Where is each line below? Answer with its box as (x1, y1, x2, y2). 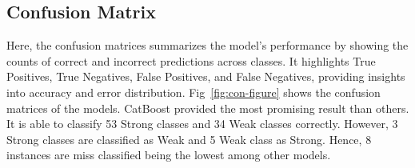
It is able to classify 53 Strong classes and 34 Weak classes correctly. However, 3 (6, 115, 398, 132)
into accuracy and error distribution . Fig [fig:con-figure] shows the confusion (6, 83, 381, 100)
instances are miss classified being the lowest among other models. (6, 146, 331, 163)
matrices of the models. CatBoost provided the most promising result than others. (6, 99, 409, 116)
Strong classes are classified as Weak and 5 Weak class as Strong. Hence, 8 (6, 130, 372, 147)
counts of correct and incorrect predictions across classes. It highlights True (6, 52, 376, 69)
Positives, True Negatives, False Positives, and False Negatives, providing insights (6, 68, 405, 85)
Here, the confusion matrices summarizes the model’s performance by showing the (6, 37, 409, 54)
